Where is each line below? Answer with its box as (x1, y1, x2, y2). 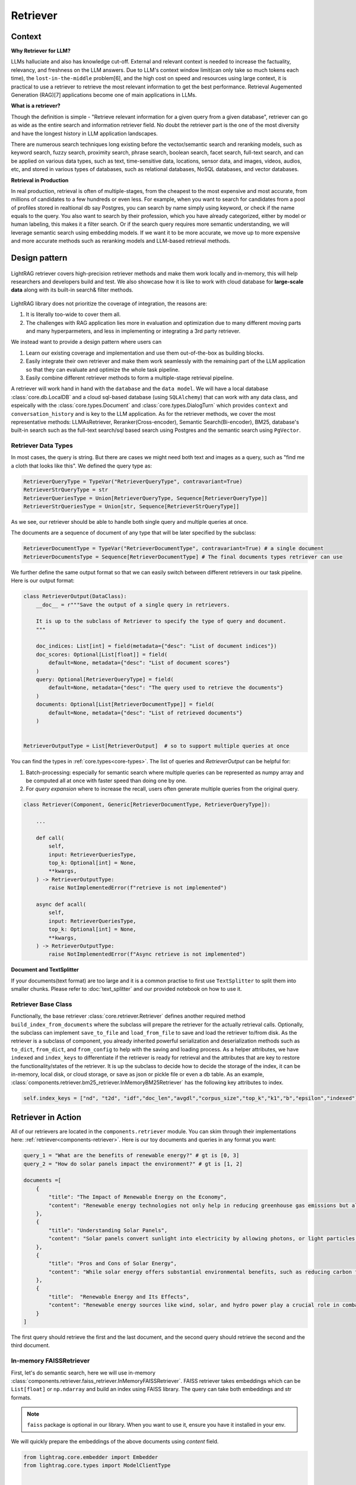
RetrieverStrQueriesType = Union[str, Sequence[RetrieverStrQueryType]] (23, 503, 240, 510)
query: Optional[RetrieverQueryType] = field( (36, 676, 174, 683)
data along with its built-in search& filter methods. (11, 286, 133, 293)
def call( (36, 835, 65, 841)
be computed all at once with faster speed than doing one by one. (26, 777, 187, 784)
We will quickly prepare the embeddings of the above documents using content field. (11, 1437, 219, 1445)
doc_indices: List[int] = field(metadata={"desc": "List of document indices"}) (36, 643, 277, 650)
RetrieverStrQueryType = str (23, 486, 109, 493)
